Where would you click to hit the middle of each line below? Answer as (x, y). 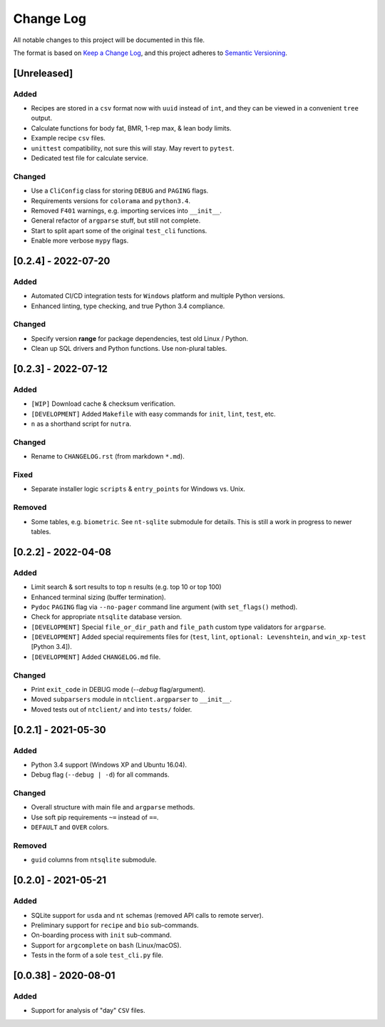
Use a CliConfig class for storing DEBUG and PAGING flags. (120, 191)
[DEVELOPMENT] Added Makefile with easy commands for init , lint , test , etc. (153, 414)
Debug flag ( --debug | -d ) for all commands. (100, 775)
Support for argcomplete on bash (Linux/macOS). (106, 945)
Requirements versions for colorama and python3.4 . (111, 200)
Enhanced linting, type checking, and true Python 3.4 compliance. (128, 306)
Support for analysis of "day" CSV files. (88, 1011)
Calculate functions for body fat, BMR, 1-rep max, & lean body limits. (131, 128)
